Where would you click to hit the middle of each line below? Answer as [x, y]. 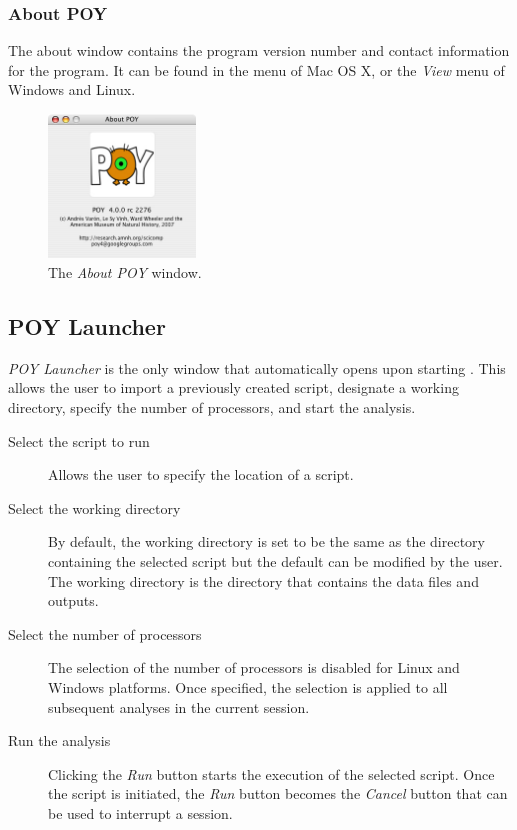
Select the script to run [79, 440]
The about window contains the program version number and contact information [259, 50]
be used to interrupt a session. [140, 812]
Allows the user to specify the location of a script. [201, 474]
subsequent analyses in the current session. [179, 706]
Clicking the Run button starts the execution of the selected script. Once [271, 773]
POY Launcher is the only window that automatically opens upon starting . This [257, 367]
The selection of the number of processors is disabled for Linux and [254, 667]
